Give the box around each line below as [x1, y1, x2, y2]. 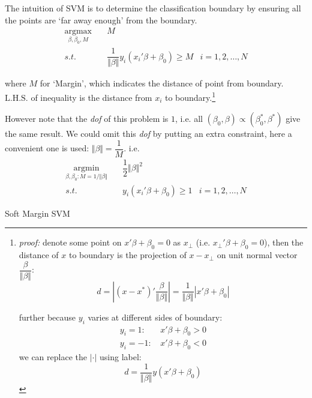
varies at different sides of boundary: [88, 310, 223, 323]
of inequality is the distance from [31, 91, 152, 103]
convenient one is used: [5, 142, 89, 154]
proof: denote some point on [19, 236, 122, 249]
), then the [263, 236, 304, 249]
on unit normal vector [217, 249, 298, 261]
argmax [64, 27, 92, 36]
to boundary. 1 [164, 89, 216, 103]
